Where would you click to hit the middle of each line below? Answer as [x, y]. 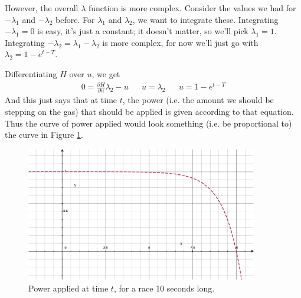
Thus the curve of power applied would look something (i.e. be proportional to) [148, 123]
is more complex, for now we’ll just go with [180, 42]
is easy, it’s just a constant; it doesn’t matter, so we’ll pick [143, 31]
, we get [106, 73]
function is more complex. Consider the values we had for [192, 8]
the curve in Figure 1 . [44, 135]
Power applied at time [68, 288]
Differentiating [31, 73]
